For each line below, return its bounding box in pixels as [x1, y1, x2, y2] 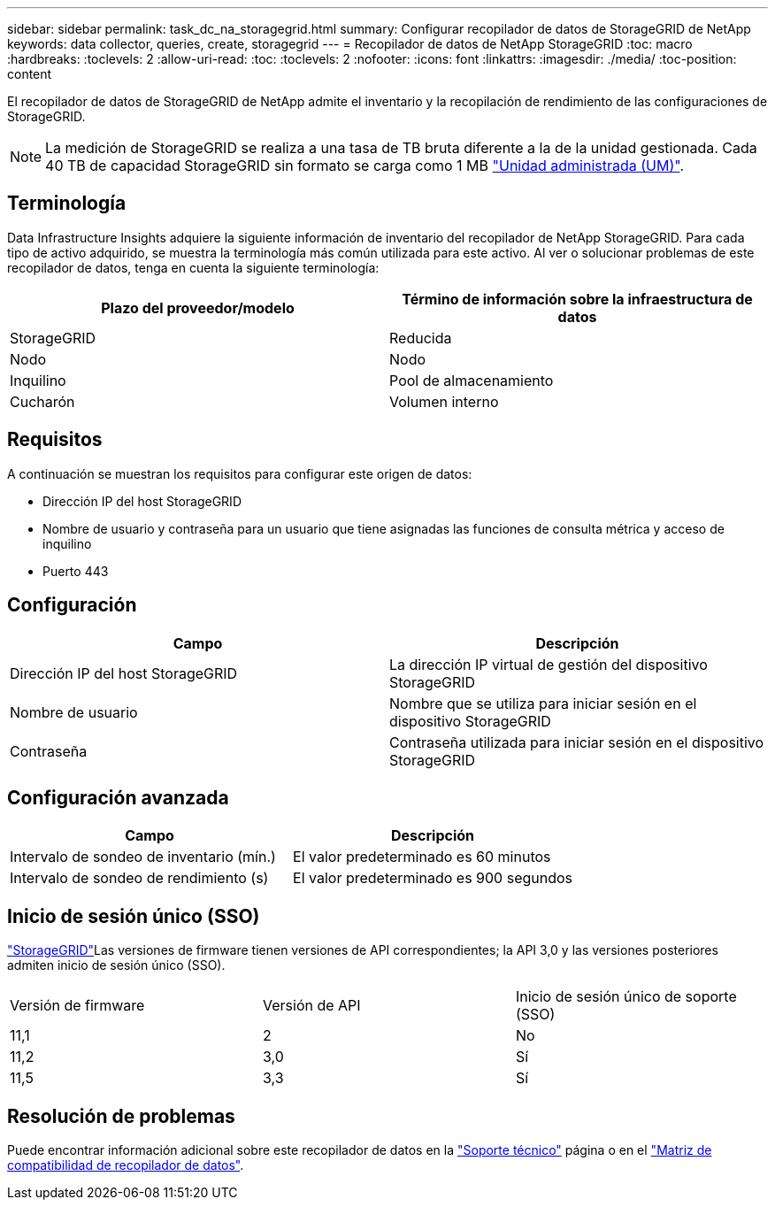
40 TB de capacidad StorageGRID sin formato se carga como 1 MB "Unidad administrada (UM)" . [45, 157, 685, 174]
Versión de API [262, 996, 361, 1015]
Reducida [389, 328, 452, 347]
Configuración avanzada [7, 786, 229, 809]
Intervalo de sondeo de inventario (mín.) [10, 848, 276, 866]
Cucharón [10, 392, 75, 411]
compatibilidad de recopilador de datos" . [7, 1157, 244, 1173]
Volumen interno [389, 392, 499, 411]
